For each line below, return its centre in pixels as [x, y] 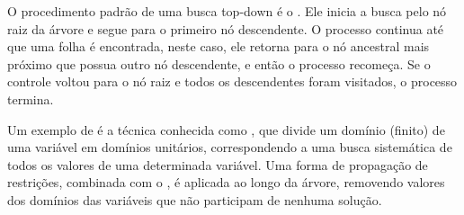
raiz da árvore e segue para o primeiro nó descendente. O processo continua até [226, 28]
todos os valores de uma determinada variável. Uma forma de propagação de [218, 164]
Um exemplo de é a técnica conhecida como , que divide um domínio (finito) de [226, 129]
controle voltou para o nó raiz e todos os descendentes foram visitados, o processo [232, 81]
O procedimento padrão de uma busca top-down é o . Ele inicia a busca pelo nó [227, 11]
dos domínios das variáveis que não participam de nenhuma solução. [195, 199]
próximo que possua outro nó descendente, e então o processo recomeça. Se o [219, 63]
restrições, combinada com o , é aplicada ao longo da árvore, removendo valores [226, 182]
